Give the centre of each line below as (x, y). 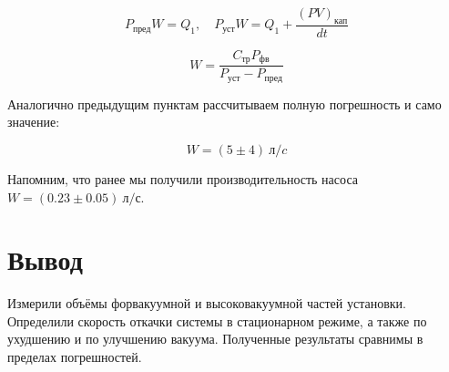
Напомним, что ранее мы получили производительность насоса (183, 178)
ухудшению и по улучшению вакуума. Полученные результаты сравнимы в (215, 339)
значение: (34, 122)
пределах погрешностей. (75, 357)
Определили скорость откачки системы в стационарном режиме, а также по (217, 320)
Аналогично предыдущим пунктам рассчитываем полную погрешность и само (224, 103)
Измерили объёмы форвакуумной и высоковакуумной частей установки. (207, 303)
